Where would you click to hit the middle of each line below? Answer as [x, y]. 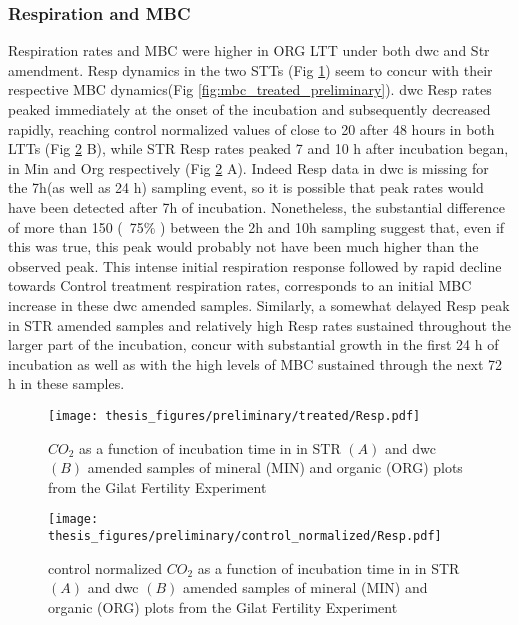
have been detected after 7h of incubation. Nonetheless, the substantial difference [256, 206]
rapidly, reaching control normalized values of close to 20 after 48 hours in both [251, 128]
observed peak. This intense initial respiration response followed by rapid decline [255, 265]
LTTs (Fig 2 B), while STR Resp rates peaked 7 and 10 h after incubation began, [258, 148]
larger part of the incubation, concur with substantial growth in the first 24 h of [253, 344]
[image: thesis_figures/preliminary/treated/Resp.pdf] [234, 415]
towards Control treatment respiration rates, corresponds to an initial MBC [240, 285]
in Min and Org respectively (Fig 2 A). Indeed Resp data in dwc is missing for [248, 167]
